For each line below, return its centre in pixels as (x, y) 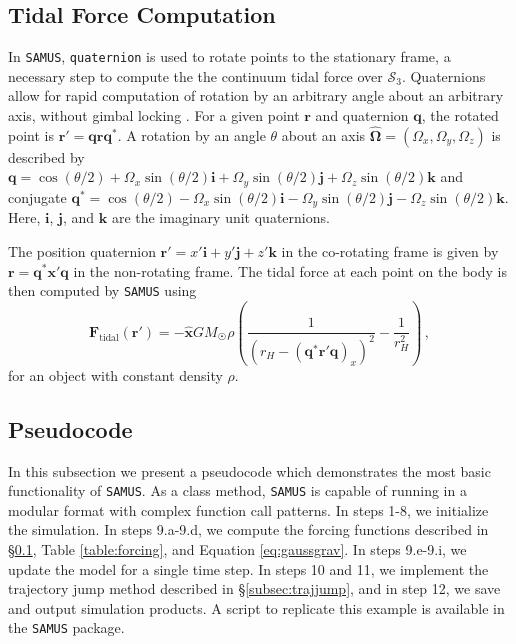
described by (46, 156)
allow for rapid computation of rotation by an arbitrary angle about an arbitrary (256, 95)
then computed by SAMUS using (102, 290)
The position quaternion (82, 250)
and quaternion (362, 115)
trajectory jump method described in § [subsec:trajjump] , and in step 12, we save (254, 588)
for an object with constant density (115, 374)
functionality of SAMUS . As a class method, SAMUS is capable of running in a (237, 490)
